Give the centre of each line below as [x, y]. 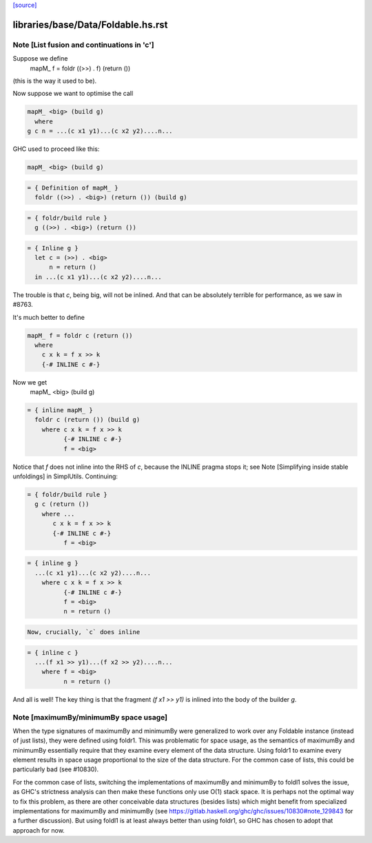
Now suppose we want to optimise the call [73, 94]
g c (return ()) [62, 504]
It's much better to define [49, 317]
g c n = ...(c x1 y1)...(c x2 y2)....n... [100, 131]
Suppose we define [40, 59]
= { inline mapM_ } [60, 410]
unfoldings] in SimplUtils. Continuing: [65, 476]
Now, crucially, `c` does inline [84, 632]
